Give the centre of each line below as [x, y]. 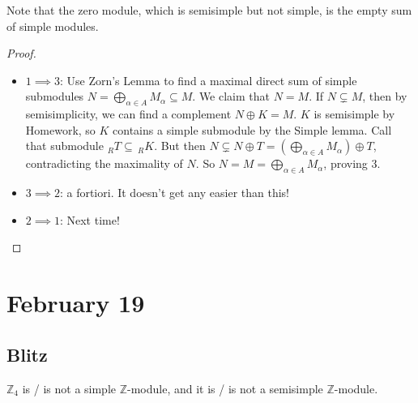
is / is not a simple [69, 388]
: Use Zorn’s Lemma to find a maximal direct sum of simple [208, 80]
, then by [385, 96]
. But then [180, 146]
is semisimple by [354, 114]
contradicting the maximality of [104, 163]
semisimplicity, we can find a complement [128, 114]
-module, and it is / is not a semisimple [225, 388]
